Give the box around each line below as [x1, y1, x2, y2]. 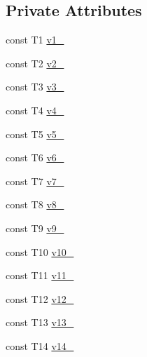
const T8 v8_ [6, 197, 64, 212]
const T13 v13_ [6, 315, 74, 330]
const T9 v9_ [6, 220, 64, 235]
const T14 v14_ [6, 338, 74, 353]
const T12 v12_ [6, 291, 74, 306]
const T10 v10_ [6, 244, 74, 259]
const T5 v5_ [6, 126, 64, 141]
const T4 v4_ [6, 102, 64, 117]
